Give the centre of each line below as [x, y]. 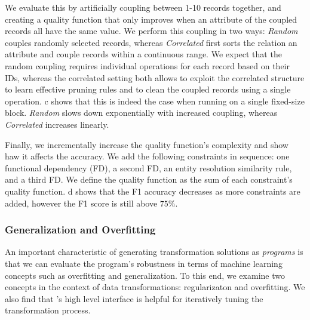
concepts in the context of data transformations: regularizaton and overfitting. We [155, 287]
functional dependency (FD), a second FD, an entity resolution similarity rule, [148, 167]
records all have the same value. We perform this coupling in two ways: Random [151, 31]
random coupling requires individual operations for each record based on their [147, 65]
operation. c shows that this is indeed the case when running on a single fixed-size [155, 101]
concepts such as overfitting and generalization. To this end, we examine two [145, 275]
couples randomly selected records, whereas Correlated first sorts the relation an [151, 42]
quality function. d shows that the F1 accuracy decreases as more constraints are [153, 191]
